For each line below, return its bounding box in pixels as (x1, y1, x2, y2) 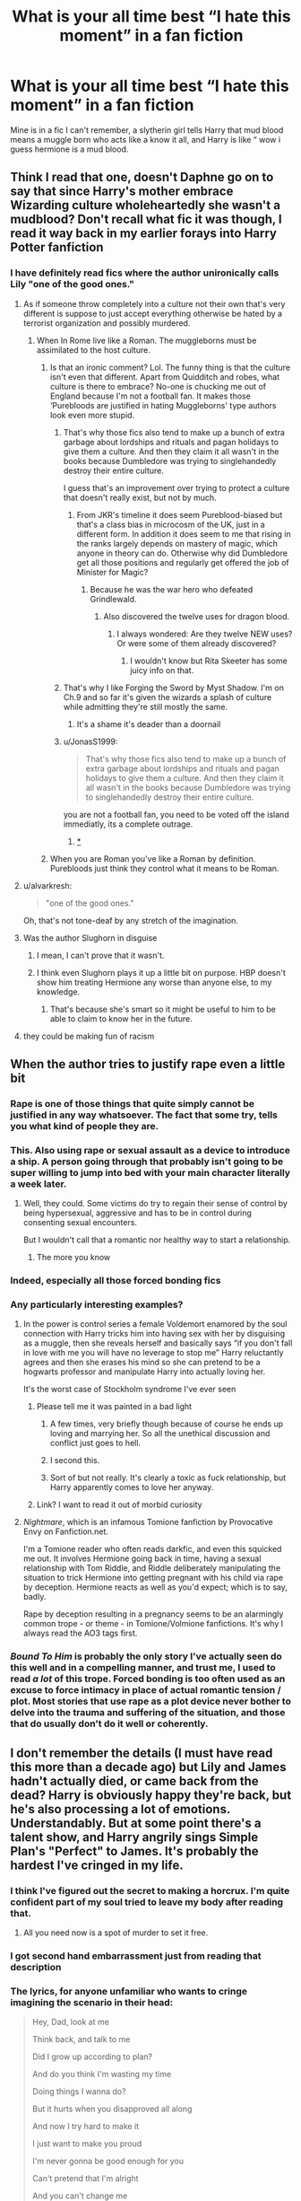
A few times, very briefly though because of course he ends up (49, 1418, 284, 1429)
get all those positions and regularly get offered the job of (76, 557, 289, 567)
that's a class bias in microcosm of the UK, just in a (76, 519, 265, 530)
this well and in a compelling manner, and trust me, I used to (10, 1662, 276, 1674)
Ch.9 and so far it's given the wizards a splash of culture (63, 691, 272, 702)
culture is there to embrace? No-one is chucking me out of (49, 381, 267, 391)
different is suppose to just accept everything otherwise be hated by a (22, 308, 283, 319)
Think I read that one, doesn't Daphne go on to (10, 170, 274, 185)
